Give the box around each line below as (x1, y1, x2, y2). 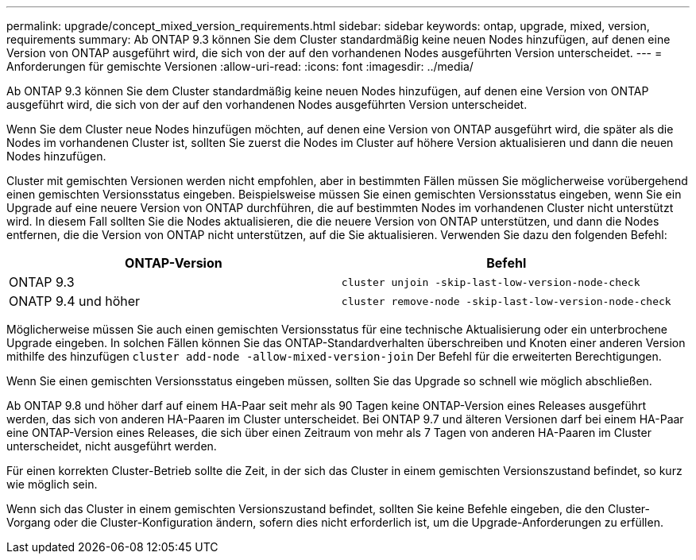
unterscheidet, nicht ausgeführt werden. (6, 439, 217, 453)
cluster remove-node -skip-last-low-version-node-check (341, 295, 671, 307)
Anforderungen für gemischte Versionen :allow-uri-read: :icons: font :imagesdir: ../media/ (6, 60, 474, 73)
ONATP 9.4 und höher (9, 293, 141, 309)
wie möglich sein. (6, 477, 98, 491)
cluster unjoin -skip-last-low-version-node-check (341, 276, 640, 288)
